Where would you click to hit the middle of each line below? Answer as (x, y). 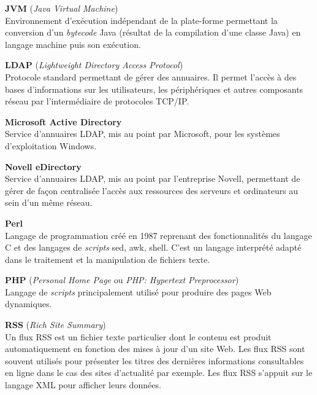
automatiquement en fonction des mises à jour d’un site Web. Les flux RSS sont (155, 349)
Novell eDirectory (43, 166)
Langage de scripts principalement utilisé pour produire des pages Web (138, 291)
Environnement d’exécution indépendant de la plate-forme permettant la (141, 20)
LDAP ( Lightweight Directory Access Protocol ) (94, 65)
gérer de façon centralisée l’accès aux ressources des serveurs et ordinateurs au (152, 190)
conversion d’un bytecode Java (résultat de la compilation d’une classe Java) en (153, 32)
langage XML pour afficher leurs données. (83, 385)
